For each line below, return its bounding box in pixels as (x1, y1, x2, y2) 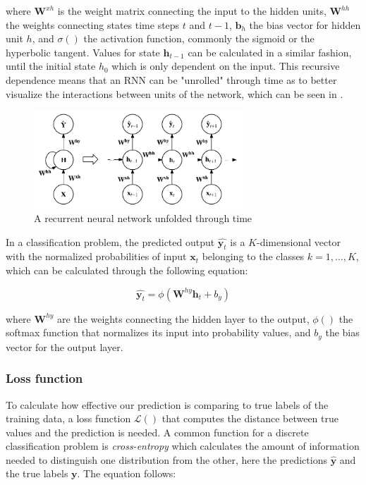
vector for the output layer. (6, 339, 123, 354)
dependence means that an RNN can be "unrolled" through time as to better (6, 72, 337, 87)
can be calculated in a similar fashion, (188, 44, 352, 59)
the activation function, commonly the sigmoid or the (83, 31, 315, 46)
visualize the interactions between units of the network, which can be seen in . (6, 86, 343, 101)
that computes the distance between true (161, 411, 338, 426)
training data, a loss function (6, 411, 131, 426)
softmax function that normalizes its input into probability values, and (6, 325, 311, 340)
